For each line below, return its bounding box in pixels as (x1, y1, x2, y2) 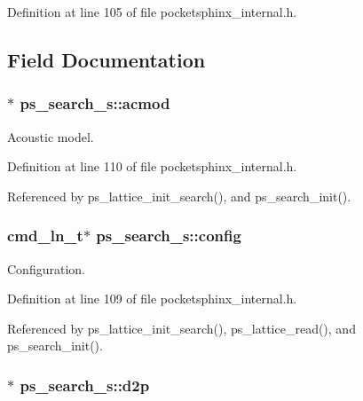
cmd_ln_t (7, 224, 83, 247)
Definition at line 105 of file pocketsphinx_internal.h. (7, 3, 297, 20)
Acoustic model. (7, 127, 94, 145)
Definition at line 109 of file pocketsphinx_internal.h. (7, 289, 297, 308)
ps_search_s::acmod (20, 92, 170, 114)
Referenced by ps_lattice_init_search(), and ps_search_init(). (7, 186, 351, 205)
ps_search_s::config (96, 224, 241, 247)
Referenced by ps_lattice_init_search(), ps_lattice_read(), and (7, 318, 356, 337)
